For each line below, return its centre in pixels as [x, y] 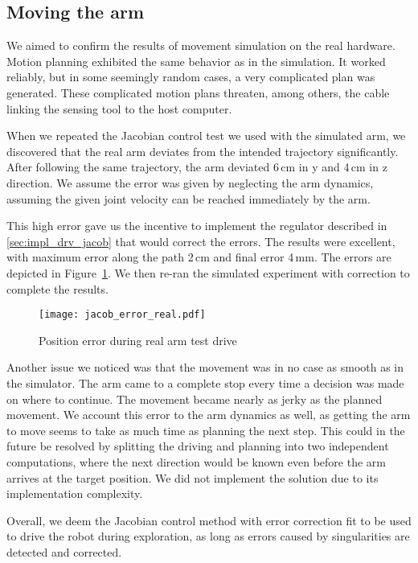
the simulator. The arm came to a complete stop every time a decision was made [205, 382]
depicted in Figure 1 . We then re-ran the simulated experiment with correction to [208, 272]
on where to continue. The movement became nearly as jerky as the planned [195, 399]
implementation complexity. [75, 493]
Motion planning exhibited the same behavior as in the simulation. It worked [196, 61]
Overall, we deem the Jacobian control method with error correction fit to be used [209, 520]
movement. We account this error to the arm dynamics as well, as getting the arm [209, 415]
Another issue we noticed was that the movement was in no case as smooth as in [205, 367]
